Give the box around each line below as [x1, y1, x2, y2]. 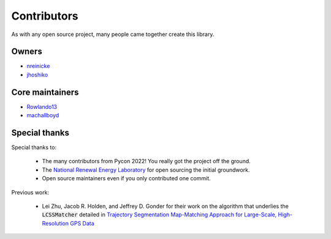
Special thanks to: [11, 144, 57, 151]
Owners [11, 46, 42, 57]
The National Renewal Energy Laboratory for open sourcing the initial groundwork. [42, 166, 250, 174]
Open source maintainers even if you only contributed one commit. [42, 175, 211, 182]
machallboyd [26, 112, 59, 119]
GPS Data [69, 219, 94, 227]
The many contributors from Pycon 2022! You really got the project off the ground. [42, 158, 251, 165]
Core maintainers [11, 87, 79, 97]
